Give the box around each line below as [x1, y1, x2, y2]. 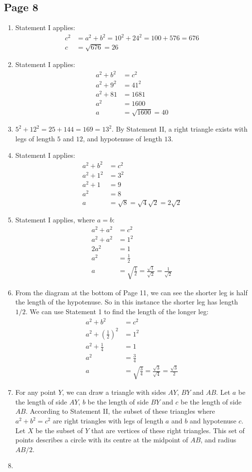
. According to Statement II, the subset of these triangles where [25, 406, 215, 416]
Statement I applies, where [15, 215, 95, 224]
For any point [15, 387, 56, 397]
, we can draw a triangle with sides [62, 387, 166, 397]
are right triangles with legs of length [52, 416, 164, 426]
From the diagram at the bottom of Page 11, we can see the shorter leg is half [15, 287, 248, 297]
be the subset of [35, 425, 83, 435]
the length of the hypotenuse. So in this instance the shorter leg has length [15, 297, 238, 307]
